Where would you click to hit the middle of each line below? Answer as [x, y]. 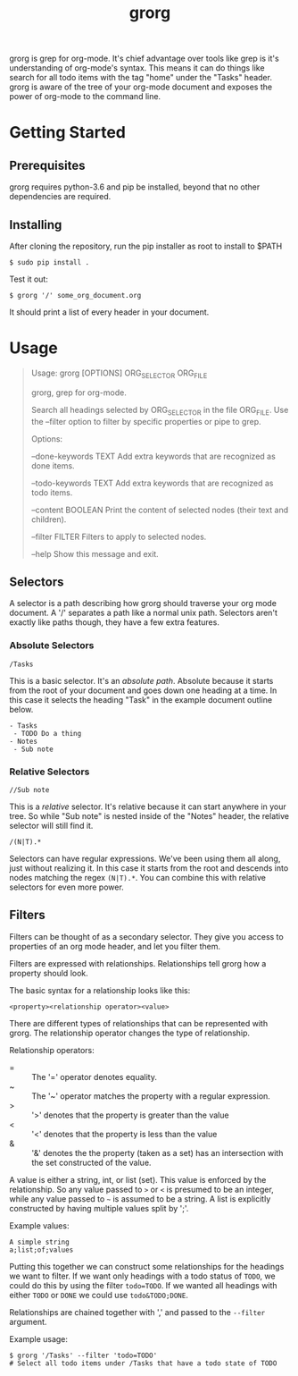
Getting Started [68, 133]
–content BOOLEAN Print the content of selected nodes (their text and [160, 510]
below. [21, 709]
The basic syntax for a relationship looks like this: [100, 990]
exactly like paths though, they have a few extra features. [115, 622]
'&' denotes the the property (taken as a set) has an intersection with [157, 1152]
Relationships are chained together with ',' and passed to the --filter [137, 1312]
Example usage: [39, 1338]
